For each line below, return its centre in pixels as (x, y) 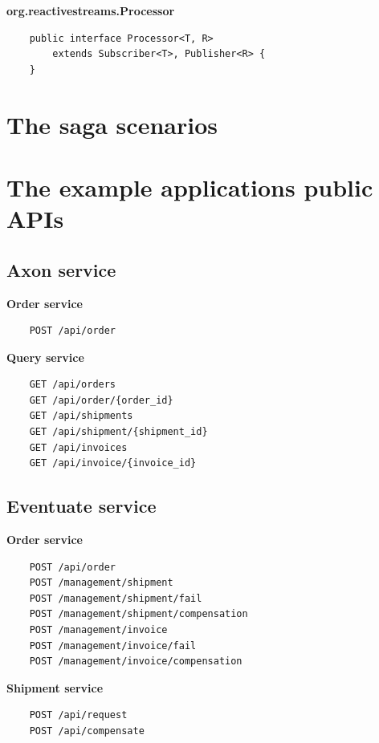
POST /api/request (78, 715)
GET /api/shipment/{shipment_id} (118, 432)
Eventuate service (82, 506)
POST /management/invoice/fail (113, 646)
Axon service (61, 269)
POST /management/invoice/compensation (136, 662)
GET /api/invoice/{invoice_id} (113, 463)
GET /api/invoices (78, 447)
